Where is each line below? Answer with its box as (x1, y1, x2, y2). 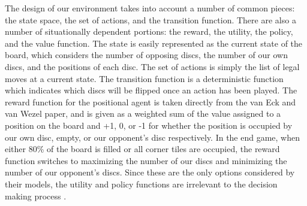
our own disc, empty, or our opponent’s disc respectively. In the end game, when (5, 131, 300, 143)
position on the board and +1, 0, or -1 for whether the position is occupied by (5, 119, 293, 131)
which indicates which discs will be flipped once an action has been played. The (5, 84, 297, 96)
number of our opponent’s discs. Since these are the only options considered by (5, 166, 295, 178)
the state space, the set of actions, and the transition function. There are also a (5, 13, 296, 26)
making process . (5, 189, 67, 202)
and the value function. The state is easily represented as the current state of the (5, 37, 303, 49)
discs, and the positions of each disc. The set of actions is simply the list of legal (5, 60, 300, 72)
